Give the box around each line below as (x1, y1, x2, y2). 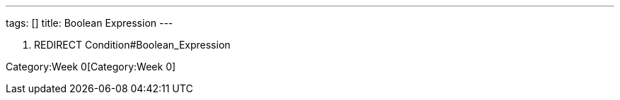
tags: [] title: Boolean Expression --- (6, 17, 173, 29)
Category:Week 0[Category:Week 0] (6, 61, 176, 73)
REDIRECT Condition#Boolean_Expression (34, 39, 231, 51)
